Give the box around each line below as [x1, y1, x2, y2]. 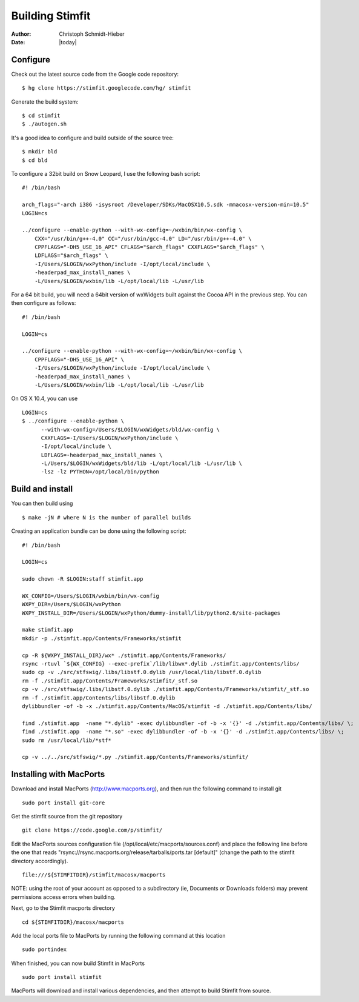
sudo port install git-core [22, 799, 105, 806]
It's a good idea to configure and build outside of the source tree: [11, 134, 174, 141]
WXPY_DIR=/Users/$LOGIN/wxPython [22, 601, 121, 608]
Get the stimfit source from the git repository [11, 813, 123, 820]
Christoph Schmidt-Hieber [59, 30, 125, 38]
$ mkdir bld [22, 149, 58, 155]
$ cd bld [22, 156, 48, 164]
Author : [11, 30, 31, 38]
